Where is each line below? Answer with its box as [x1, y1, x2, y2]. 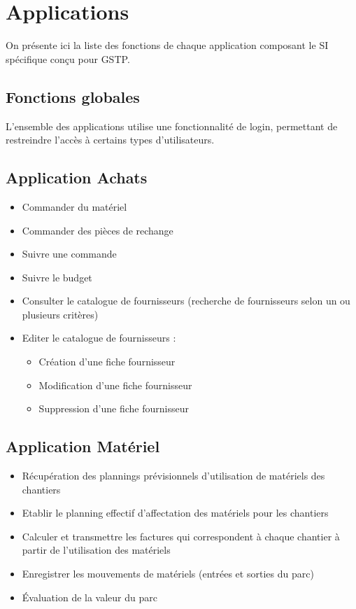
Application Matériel [6, 435, 160, 457]
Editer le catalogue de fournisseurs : [22, 330, 176, 345]
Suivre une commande [22, 246, 117, 261]
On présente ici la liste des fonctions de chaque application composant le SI [6, 38, 329, 52]
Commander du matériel [22, 199, 127, 213]
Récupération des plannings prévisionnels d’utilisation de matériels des [22, 468, 325, 483]
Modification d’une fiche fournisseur [38, 377, 192, 392]
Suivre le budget [22, 269, 92, 284]
